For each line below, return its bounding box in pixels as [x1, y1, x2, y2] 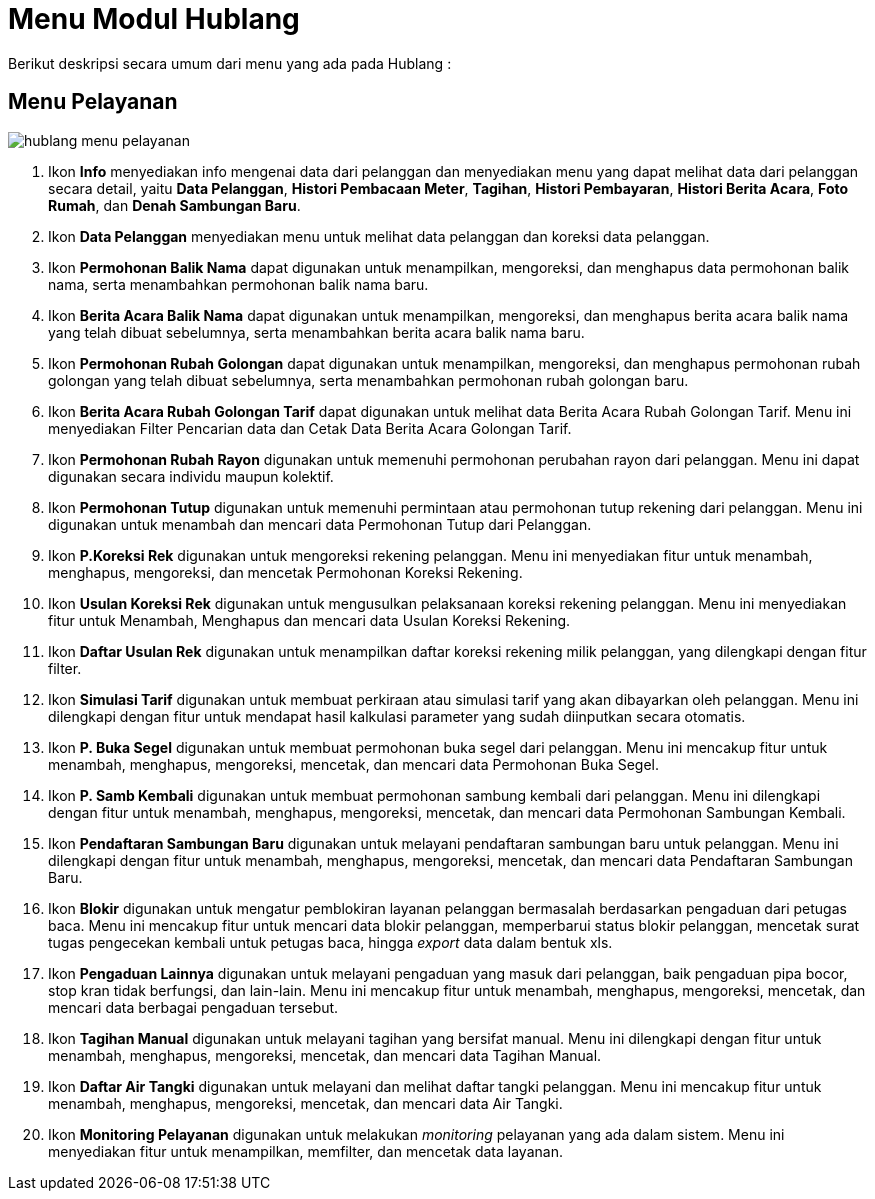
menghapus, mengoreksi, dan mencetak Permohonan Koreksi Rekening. [48, 563, 523, 581]
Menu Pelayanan [8, 89, 178, 115]
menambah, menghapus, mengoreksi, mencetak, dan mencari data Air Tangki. [48, 1094, 563, 1112]
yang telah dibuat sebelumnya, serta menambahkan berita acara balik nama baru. [48, 323, 585, 341]
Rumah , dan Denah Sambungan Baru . [48, 196, 301, 214]
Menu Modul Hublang [8, 2, 300, 36]
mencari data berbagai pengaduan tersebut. [48, 998, 339, 1016]
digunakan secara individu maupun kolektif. [48, 467, 334, 485]
